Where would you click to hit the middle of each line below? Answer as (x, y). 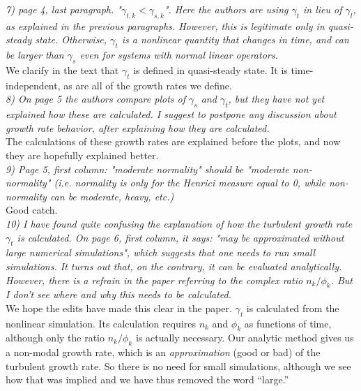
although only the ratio (55, 338)
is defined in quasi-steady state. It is (210, 69)
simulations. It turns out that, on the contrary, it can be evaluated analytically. (174, 266)
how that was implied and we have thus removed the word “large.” (147, 379)
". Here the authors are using (226, 9)
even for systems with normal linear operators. (179, 55)
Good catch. (32, 210)
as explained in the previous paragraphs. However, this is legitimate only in (165, 25)
